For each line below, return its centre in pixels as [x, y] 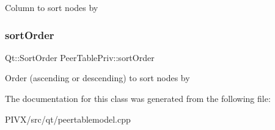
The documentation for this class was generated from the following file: [138, 98]
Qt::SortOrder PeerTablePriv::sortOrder [80, 57]
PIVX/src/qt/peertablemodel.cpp [68, 119]
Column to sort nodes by [52, 7]
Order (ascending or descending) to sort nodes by [97, 78]
